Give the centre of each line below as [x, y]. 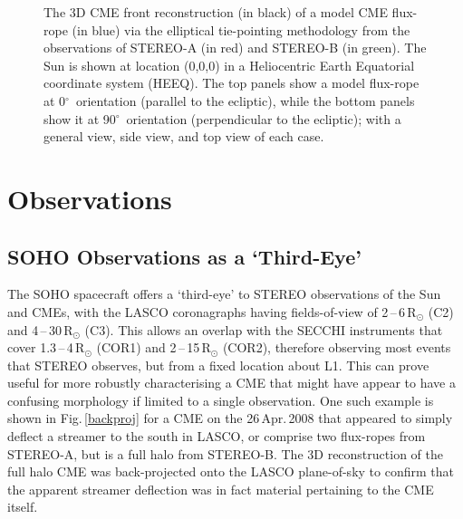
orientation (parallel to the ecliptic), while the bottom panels [245, 100]
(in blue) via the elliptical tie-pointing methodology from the [241, 29]
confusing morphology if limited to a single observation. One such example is [221, 400]
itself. [23, 507]
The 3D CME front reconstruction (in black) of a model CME [216, 12]
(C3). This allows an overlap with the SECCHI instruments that [264, 329]
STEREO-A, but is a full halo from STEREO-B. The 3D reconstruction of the [225, 453]
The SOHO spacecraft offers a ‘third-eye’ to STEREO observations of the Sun [224, 294]
